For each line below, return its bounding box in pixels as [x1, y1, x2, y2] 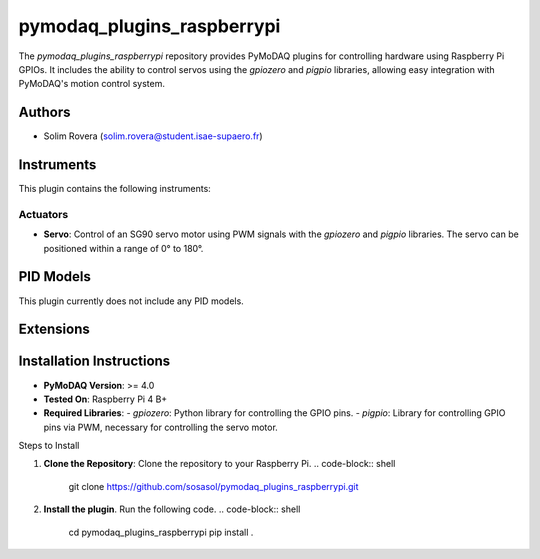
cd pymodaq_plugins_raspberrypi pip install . [68, 526, 254, 538]
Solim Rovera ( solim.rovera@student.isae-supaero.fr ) [43, 130, 264, 142]
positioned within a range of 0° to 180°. [43, 242, 204, 254]
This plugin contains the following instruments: [18, 183, 212, 195]
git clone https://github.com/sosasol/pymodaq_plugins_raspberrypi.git [68, 480, 359, 492]
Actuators [18, 207, 69, 221]
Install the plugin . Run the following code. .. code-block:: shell [43, 503, 301, 515]
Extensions [18, 321, 90, 338]
